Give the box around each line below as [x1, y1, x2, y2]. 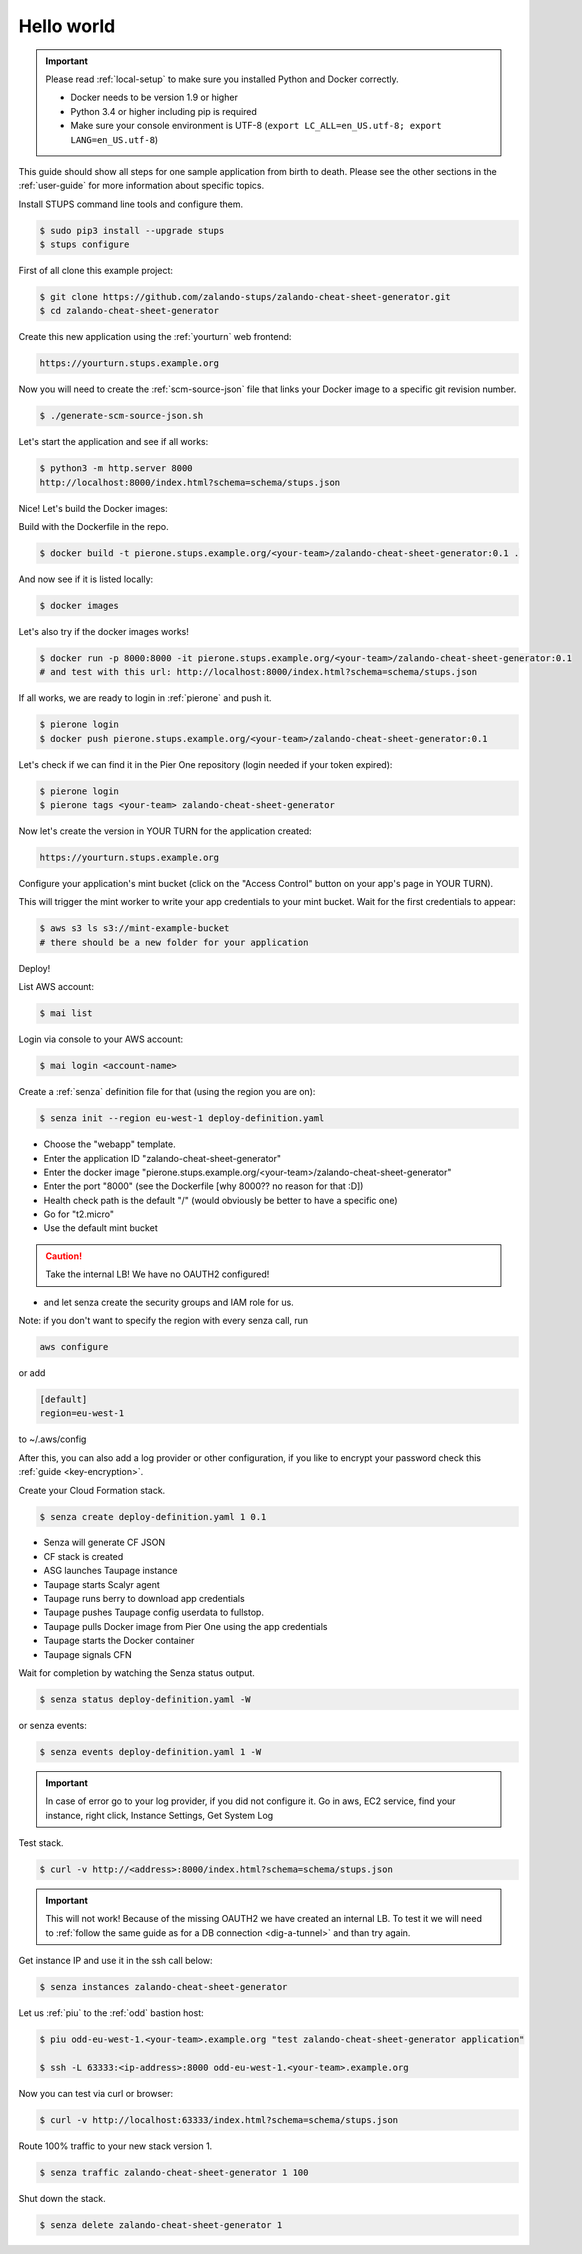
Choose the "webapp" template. [43, 1138, 176, 1150]
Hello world [18, 15, 116, 37]
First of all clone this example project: [18, 265, 174, 277]
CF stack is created [43, 1550, 124, 1562]
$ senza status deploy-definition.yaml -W [39, 1693, 251, 1705]
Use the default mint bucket [43, 1222, 159, 1234]
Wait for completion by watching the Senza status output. [18, 1667, 255, 1679]
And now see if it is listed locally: [18, 573, 154, 585]
